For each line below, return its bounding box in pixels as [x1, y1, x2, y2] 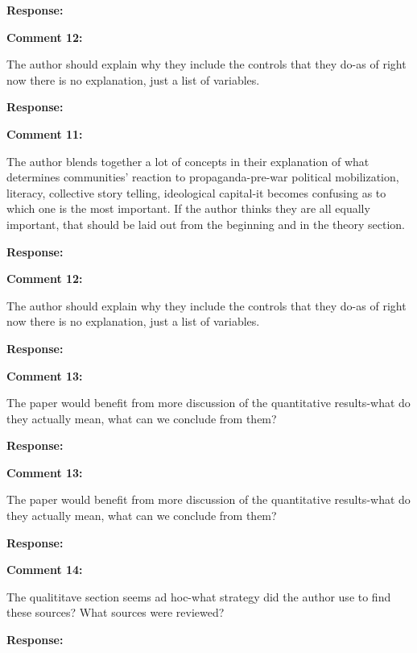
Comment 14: [6, 561, 83, 578]
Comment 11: [6, 125, 83, 142]
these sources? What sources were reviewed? [6, 604, 225, 621]
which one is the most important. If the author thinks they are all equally [6, 200, 370, 217]
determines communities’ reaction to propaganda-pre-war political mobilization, [6, 168, 399, 185]
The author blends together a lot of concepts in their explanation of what [6, 152, 370, 169]
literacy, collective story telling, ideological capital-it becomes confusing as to [6, 184, 386, 201]
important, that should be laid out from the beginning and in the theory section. [6, 215, 406, 232]
